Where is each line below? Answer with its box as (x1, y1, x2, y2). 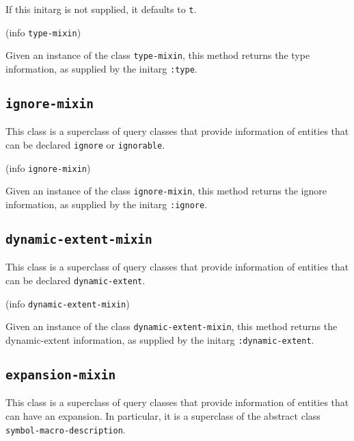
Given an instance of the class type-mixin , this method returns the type (5, 48, 310, 62)
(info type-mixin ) (5, 25, 81, 39)
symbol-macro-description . (5, 422, 126, 436)
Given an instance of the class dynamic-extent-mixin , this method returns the (5, 319, 338, 333)
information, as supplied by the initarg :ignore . (5, 197, 208, 211)
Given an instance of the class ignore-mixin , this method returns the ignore (5, 184, 327, 198)
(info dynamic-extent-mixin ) (5, 296, 130, 310)
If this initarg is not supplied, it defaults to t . (5, 2, 197, 16)
